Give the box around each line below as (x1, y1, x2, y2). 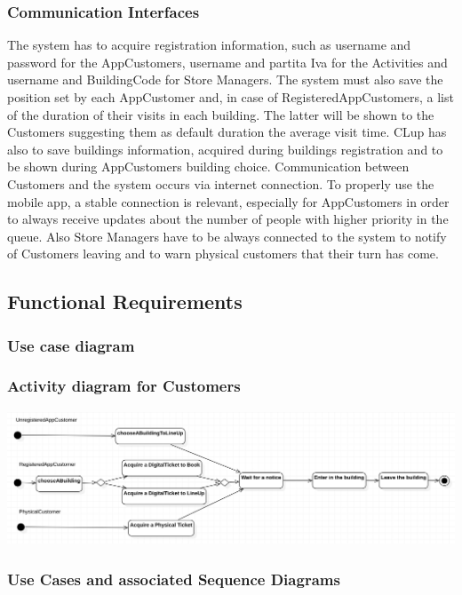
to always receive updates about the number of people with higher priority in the (7, 210, 449, 228)
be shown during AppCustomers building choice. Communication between (7, 157, 410, 176)
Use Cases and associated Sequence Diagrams (7, 568, 340, 591)
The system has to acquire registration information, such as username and (7, 36, 411, 54)
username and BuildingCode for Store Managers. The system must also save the (7, 70, 443, 89)
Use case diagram (7, 334, 135, 356)
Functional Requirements (7, 288, 243, 315)
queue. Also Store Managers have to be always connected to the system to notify (7, 226, 447, 245)
